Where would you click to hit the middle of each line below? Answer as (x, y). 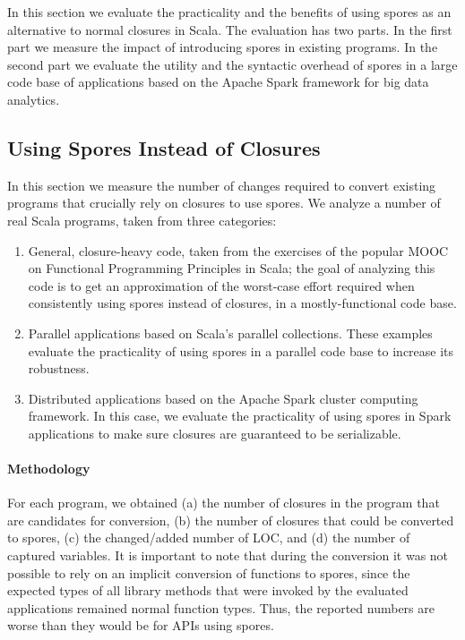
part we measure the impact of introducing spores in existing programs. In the (223, 47)
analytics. (34, 99)
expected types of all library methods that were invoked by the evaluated (208, 590)
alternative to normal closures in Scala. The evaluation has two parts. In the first (230, 29)
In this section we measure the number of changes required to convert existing (222, 185)
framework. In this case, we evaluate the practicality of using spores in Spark (240, 416)
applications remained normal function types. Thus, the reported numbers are (221, 607)
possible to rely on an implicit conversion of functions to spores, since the (209, 572)
